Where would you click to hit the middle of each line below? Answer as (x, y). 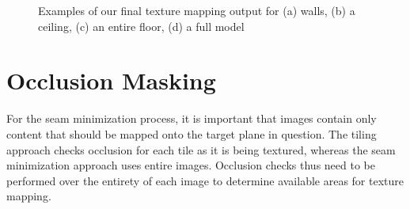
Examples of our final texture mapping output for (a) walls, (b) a (197, 10)
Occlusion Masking (111, 80)
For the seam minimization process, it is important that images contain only (192, 118)
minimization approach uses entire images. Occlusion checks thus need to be (191, 165)
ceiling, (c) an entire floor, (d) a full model (141, 26)
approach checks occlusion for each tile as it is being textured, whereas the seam (201, 149)
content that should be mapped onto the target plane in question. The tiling (192, 133)
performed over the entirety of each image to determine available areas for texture (205, 180)
